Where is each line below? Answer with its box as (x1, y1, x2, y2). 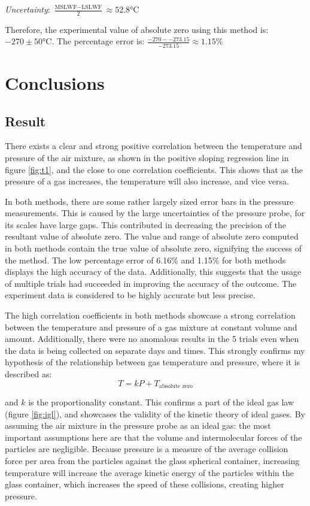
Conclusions (5, 70, 105, 95)
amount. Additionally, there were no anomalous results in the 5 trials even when (5, 332, 299, 345)
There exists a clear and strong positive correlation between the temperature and (5, 140, 302, 152)
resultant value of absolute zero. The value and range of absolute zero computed (5, 230, 299, 243)
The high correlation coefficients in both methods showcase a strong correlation (5, 309, 296, 322)
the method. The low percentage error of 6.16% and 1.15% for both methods (5, 253, 286, 266)
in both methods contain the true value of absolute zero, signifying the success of (5, 242, 302, 254)
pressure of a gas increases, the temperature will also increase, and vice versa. (5, 175, 289, 187)
